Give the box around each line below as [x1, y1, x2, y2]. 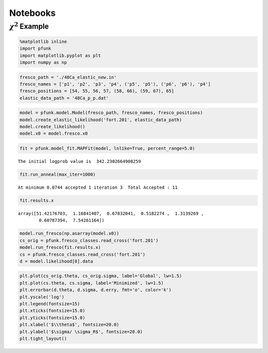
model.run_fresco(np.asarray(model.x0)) [19, 231, 119, 236]
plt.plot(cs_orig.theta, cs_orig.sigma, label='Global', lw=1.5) [19, 273, 182, 279]
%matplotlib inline [19, 39, 67, 44]
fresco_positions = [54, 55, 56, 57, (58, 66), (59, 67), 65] [19, 88, 174, 94]
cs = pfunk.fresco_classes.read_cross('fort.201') [19, 251, 146, 257]
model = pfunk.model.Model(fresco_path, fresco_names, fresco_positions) [19, 110, 203, 116]
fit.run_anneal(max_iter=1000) [19, 172, 96, 177]
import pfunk [19, 46, 52, 52]
